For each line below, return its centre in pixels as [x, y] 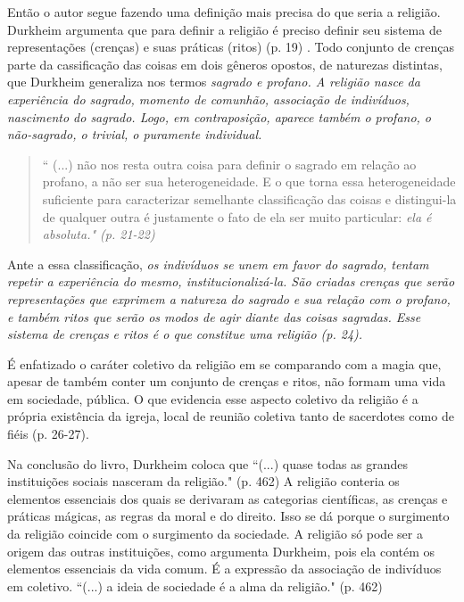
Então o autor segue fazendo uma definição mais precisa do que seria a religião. [224, 12]
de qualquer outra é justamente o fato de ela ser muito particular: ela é [237, 216]
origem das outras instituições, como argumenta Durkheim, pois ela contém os [221, 551]
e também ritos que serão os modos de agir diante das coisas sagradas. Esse [214, 316]
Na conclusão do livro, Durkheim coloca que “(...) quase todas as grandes [208, 463]
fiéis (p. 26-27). [48, 434]
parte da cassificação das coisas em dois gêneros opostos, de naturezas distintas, [225, 64]
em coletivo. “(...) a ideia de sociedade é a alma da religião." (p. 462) [195, 586]
